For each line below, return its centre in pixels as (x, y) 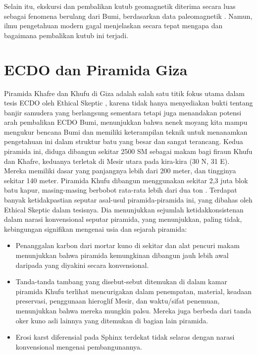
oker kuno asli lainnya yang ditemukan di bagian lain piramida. (112, 320)
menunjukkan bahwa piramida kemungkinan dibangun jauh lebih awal (122, 255)
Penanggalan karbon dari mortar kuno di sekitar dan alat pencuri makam (128, 245)
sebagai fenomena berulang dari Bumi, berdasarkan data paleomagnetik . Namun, (128, 16)
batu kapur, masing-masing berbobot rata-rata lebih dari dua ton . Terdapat (121, 190)
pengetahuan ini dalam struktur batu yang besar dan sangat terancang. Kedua (124, 141)
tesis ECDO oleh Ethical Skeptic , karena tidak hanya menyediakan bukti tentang (128, 103)
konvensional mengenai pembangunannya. (79, 346)
